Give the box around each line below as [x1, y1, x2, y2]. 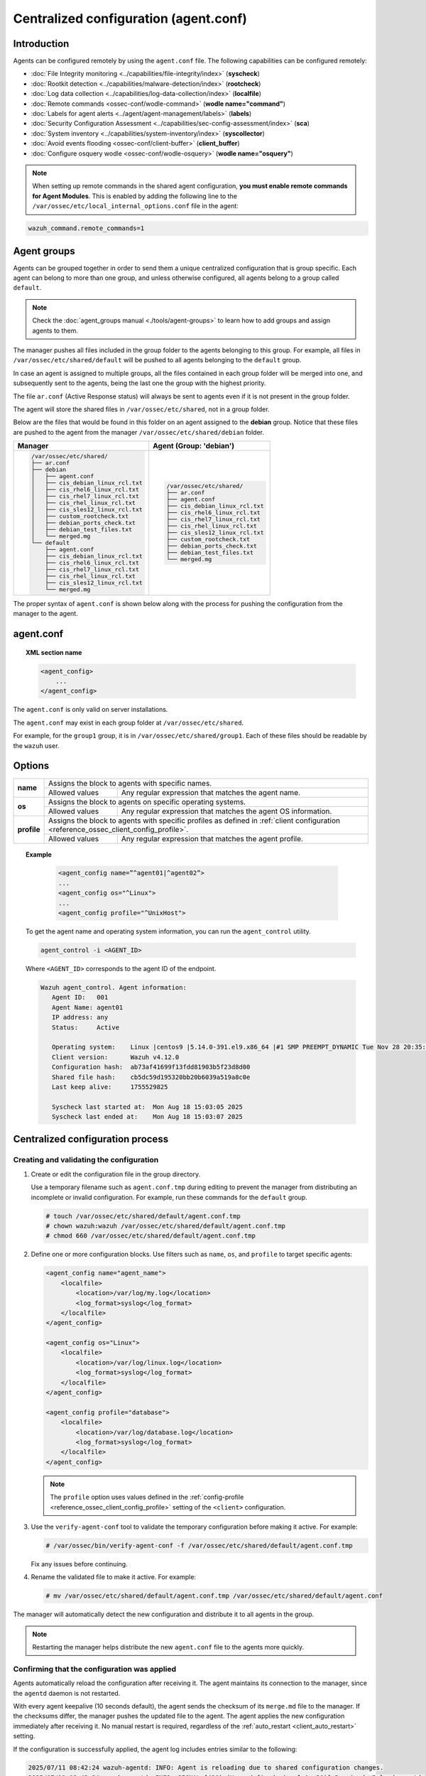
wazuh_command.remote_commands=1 [28, 224, 145, 232]
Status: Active [51, 1023, 120, 1032]
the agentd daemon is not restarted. [13, 1689, 121, 1697]
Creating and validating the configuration [13, 1155, 159, 1165]
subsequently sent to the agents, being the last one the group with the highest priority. [13, 379, 266, 387]
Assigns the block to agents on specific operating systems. [48, 796, 246, 806]
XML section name [26, 648, 82, 656]
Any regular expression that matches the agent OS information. [121, 806, 332, 816]
